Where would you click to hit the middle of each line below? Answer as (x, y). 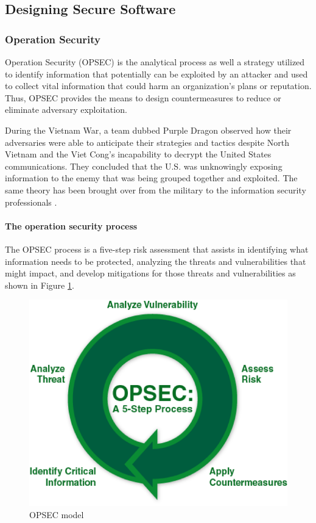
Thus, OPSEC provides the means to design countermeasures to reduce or (143, 97)
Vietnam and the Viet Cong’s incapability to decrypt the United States (138, 154)
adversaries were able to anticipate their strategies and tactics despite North (147, 142)
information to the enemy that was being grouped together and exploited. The (151, 178)
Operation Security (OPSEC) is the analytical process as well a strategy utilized (155, 62)
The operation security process (71, 225)
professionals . (31, 202)
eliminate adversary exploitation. (66, 110)
